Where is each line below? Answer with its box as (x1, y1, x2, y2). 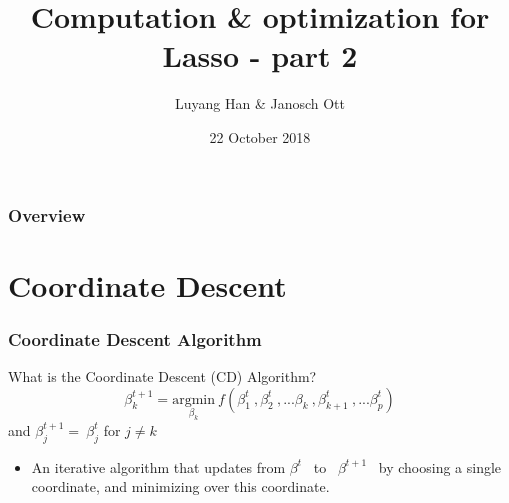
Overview (8, 202, 86, 227)
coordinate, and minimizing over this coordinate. (31, 476, 330, 497)
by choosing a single (378, 456, 502, 477)
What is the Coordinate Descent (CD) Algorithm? (8, 366, 317, 387)
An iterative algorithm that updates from (31, 456, 286, 477)
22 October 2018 (209, 126, 311, 147)
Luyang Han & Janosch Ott (174, 93, 346, 114)
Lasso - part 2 (162, 35, 358, 76)
